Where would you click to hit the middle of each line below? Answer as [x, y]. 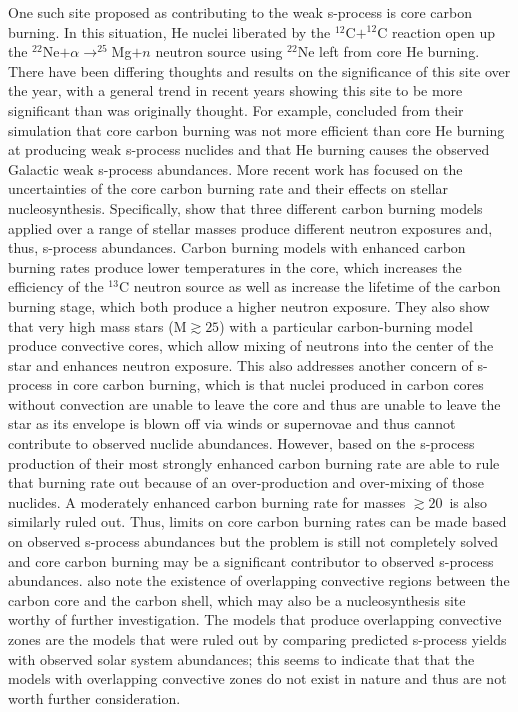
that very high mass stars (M [97, 325]
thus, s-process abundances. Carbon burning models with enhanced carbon [237, 247]
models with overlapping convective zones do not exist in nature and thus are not [257, 678]
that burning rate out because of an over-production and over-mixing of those [246, 482]
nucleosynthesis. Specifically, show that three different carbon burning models [245, 207]
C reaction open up [436, 31]
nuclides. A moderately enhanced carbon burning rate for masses [207, 501]
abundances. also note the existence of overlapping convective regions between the [259, 580]
